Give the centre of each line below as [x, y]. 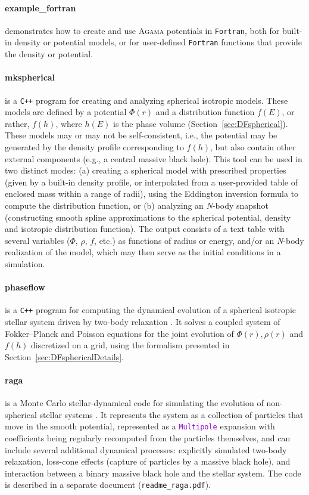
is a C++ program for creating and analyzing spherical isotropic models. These [146, 100]
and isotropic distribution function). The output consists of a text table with [145, 229]
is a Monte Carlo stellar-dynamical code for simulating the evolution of [134, 403]
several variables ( [38, 240]
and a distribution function [205, 112]
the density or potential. [49, 54]
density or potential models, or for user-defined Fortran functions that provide [158, 42]
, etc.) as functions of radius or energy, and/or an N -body [199, 240]
